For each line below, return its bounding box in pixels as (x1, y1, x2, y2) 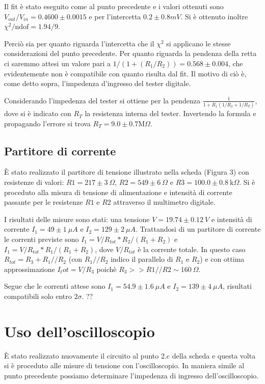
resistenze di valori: (4, 177, 64, 187)
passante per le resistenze (4, 197, 83, 207)
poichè (96, 263, 117, 274)
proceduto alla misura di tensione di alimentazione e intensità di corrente (4, 186, 232, 197)
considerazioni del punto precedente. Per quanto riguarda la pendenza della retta (4, 48, 257, 59)
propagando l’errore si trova (4, 118, 91, 128)
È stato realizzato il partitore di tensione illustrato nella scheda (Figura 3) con (4, 167, 249, 177)
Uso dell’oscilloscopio (4, 320, 155, 341)
